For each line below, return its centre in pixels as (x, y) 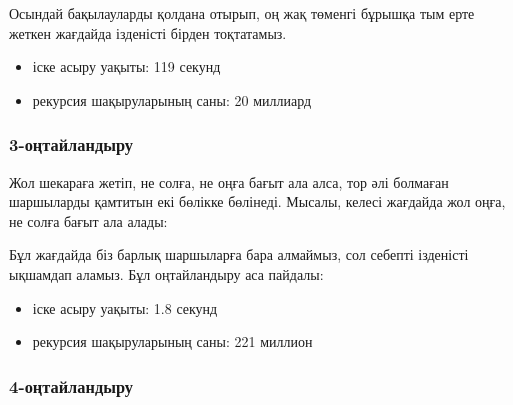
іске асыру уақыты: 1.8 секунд (125, 307)
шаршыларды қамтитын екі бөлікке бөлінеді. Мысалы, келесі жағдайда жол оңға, (257, 201)
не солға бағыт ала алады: (88, 220)
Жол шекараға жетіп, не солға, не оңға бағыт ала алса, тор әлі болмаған (229, 181)
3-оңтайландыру (71, 144)
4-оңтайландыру (71, 385)
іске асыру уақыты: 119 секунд (126, 66)
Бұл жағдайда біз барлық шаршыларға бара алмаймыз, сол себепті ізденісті (239, 254)
